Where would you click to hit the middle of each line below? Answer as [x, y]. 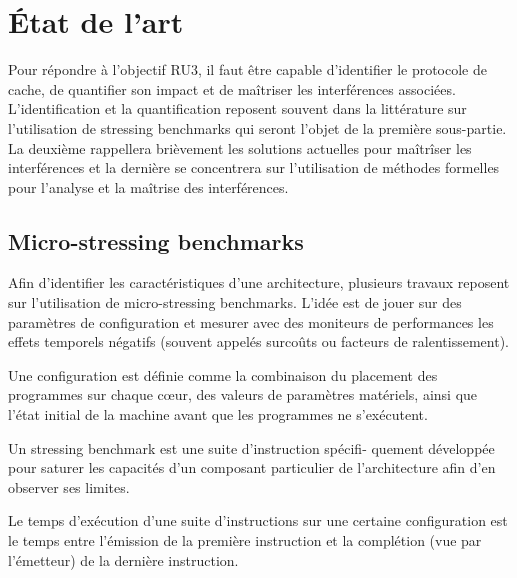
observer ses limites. [69, 486]
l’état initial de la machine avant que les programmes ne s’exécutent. [218, 414]
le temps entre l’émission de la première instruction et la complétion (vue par [245, 540]
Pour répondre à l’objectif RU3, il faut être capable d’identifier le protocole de [247, 69]
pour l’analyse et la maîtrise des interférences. [148, 186]
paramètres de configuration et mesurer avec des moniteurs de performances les [251, 321]
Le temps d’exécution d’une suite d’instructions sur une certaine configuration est [258, 520]
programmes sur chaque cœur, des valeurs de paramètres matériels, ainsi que [243, 394]
